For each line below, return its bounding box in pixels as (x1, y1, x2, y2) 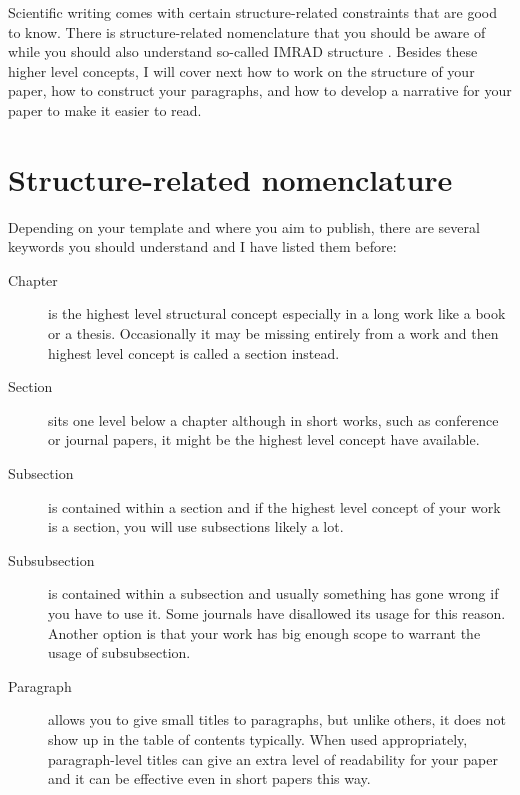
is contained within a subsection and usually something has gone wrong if (48, 583, 499, 604)
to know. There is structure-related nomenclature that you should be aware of (8, 21, 486, 42)
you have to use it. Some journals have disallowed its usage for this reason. (48, 603, 506, 623)
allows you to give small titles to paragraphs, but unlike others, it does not (48, 709, 506, 730)
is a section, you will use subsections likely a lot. (48, 516, 344, 537)
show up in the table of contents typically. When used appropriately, (48, 728, 468, 749)
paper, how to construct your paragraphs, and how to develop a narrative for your (8, 80, 512, 101)
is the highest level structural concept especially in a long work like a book (48, 303, 506, 324)
